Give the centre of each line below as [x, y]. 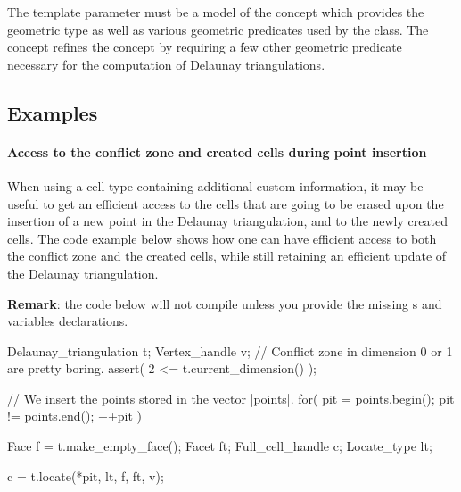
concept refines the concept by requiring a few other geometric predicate [205, 47]
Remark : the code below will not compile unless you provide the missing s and [225, 303]
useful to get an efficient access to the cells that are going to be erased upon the [226, 203]
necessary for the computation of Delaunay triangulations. [166, 64]
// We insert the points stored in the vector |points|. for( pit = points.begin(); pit [231, 398]
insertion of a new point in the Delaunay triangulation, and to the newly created [227, 221]
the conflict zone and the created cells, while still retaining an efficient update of [227, 256]
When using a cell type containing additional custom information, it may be [215, 185]
